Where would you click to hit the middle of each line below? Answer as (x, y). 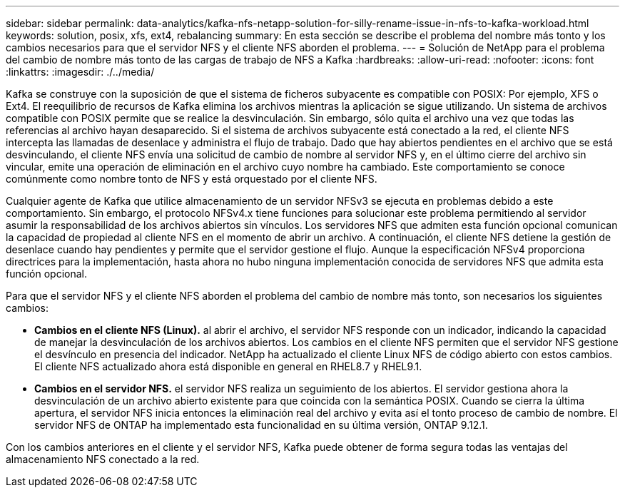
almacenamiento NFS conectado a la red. (103, 459)
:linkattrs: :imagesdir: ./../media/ (80, 72)
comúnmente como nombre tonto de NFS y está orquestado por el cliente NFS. (192, 179)
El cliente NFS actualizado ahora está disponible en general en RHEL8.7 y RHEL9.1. (228, 366)
